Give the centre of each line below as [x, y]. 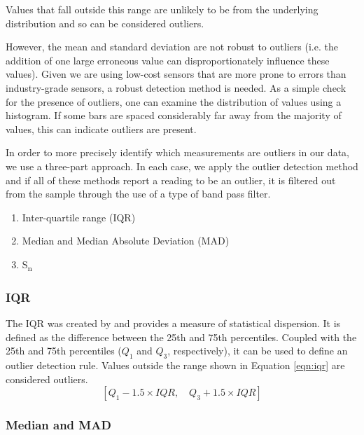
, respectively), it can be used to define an [258, 351]
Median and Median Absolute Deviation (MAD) [126, 241]
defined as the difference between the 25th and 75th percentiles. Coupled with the [181, 337]
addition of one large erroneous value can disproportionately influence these [168, 60]
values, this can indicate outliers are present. [101, 129]
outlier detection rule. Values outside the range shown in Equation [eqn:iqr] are [175, 365]
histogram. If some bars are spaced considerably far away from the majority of [174, 115]
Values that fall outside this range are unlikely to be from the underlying [162, 9]
